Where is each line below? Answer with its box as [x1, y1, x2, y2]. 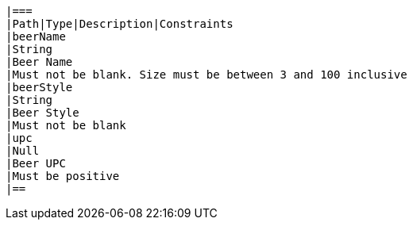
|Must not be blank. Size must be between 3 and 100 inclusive [6, 68, 407, 81]
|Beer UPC [6, 157, 66, 170]
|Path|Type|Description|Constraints [6, 17, 234, 30]
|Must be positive [6, 170, 120, 182]
